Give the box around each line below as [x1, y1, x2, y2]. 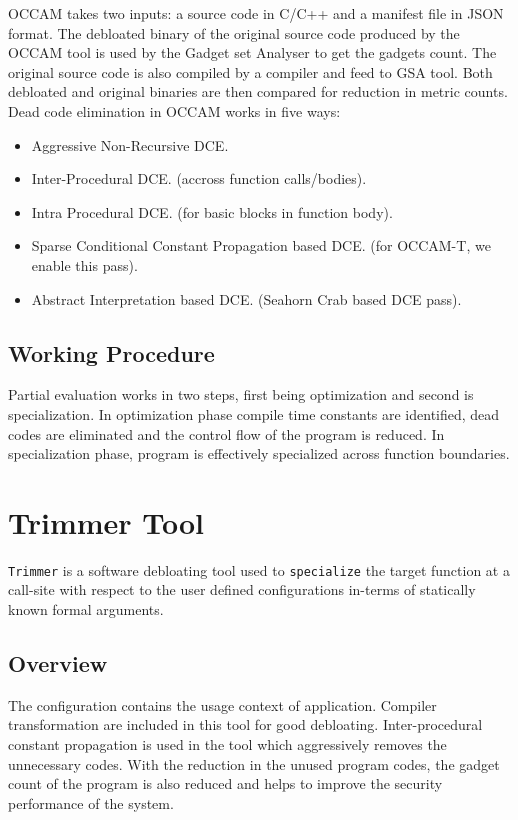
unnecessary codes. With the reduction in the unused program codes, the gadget [8, 753, 500, 774]
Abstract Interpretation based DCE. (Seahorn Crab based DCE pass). [31, 288, 462, 309]
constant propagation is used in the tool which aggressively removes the [8, 734, 447, 755]
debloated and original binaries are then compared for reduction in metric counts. [8, 81, 508, 102]
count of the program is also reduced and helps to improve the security [8, 773, 443, 794]
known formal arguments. [8, 599, 164, 620]
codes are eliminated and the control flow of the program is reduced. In [8, 423, 445, 444]
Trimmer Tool [8, 501, 205, 542]
